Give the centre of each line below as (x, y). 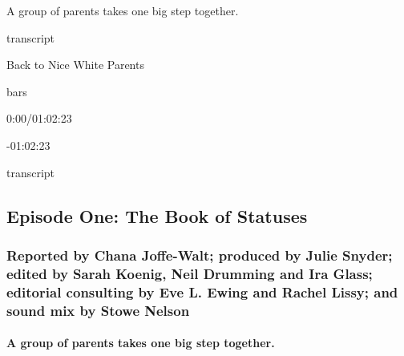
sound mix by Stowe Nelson (98, 310)
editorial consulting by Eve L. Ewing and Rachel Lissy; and (202, 291)
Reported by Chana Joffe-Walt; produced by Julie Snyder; (200, 255)
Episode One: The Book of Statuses (157, 215)
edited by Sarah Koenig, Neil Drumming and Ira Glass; (190, 273)
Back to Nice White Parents (75, 65)
